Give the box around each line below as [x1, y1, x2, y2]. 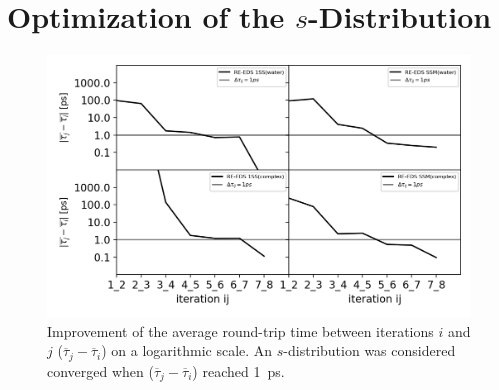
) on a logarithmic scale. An [101, 340, 273, 361]
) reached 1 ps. [192, 360, 285, 381]
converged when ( [47, 360, 154, 381]
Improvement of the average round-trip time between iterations [47, 320, 434, 341]
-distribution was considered [283, 340, 456, 361]
